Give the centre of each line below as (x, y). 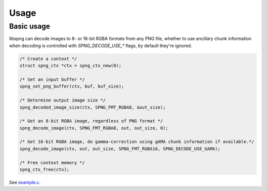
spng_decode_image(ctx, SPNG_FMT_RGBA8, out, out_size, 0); (94, 128)
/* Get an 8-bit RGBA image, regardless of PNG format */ (91, 121)
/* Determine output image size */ (63, 100)
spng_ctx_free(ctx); (44, 170)
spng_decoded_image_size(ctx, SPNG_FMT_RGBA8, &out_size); (92, 107)
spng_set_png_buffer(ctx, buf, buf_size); (72, 86)
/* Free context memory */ (52, 163)
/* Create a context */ (48, 59)
